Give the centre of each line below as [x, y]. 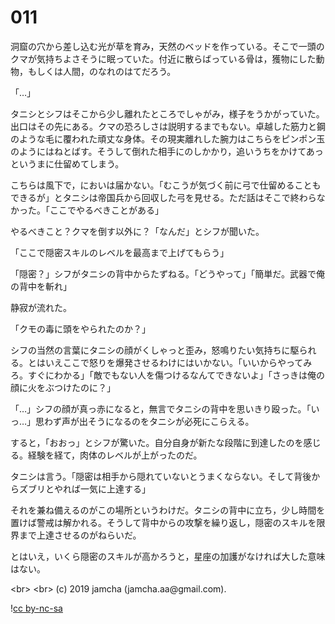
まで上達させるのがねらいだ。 [80, 535]
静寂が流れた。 [41, 307]
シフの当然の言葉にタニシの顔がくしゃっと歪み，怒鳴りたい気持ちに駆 [155, 350]
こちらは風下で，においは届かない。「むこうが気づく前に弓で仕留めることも [166, 185]
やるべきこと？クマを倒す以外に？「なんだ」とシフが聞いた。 [137, 231]
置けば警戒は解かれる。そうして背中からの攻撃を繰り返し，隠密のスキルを [163, 522]
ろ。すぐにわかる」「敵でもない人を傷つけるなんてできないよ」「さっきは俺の [168, 375]
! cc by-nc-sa [36, 608]
